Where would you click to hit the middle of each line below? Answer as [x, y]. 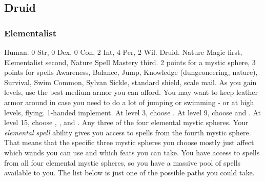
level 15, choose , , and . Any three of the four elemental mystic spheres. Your [126, 122]
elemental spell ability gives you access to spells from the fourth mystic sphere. [128, 132]
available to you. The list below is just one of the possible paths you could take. [129, 173]
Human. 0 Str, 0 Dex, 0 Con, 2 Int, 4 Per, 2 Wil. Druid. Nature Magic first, [123, 52]
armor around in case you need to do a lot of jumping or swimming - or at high [129, 102]
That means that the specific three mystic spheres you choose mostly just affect [129, 142]
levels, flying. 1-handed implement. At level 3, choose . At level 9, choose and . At [133, 112]
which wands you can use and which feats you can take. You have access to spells [132, 152]
